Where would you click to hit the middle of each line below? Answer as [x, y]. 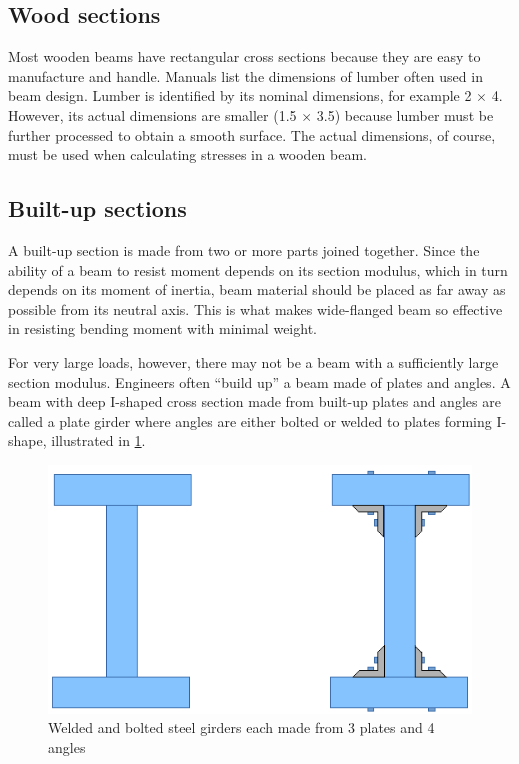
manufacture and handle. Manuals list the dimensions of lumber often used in [245, 75]
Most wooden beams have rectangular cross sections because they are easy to [244, 56]
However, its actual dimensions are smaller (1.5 [152, 114]
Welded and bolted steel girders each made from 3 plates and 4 [241, 727]
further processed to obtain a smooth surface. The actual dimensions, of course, [252, 134]
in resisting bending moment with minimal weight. [162, 328]
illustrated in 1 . [98, 440]
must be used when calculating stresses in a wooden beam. [188, 154]
